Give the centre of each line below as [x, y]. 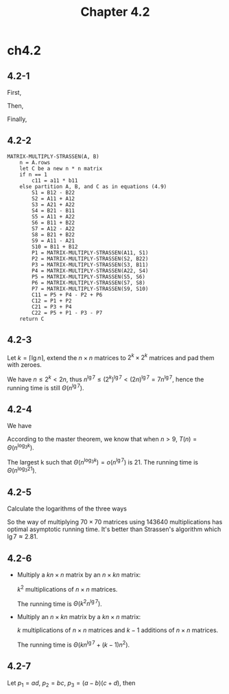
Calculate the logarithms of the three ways [67, 508]
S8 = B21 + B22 [53, 234]
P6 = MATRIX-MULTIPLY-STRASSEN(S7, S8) [89, 282]
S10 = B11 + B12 [55, 247]
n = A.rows [35, 162]
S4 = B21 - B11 [53, 210]
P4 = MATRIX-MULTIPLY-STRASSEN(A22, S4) [90, 271]
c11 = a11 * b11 [55, 180]
